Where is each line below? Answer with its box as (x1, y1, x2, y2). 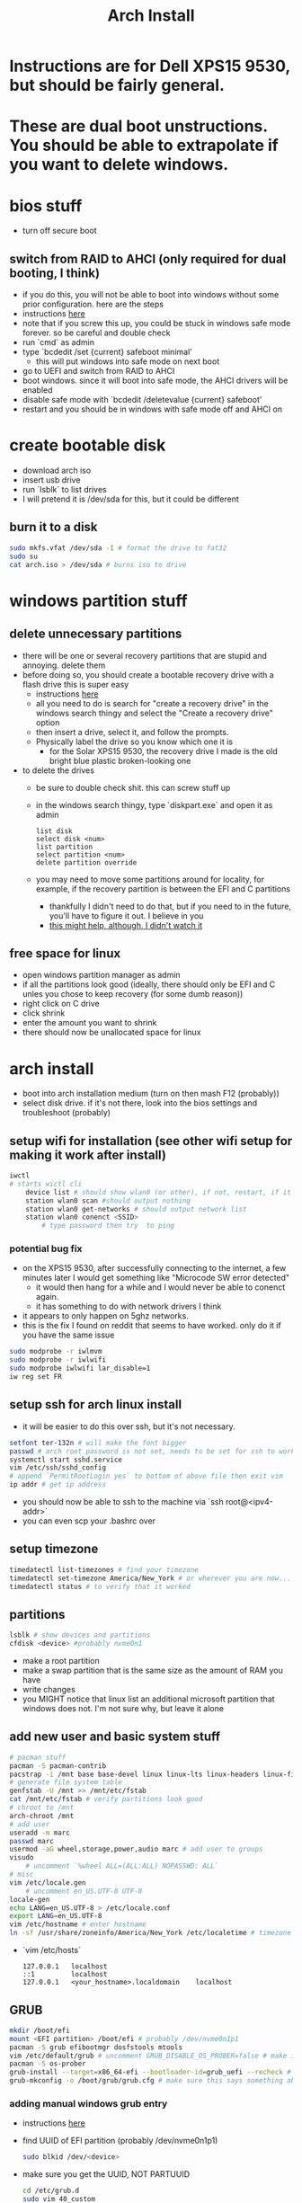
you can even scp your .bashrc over (22, 1515, 155, 1526)
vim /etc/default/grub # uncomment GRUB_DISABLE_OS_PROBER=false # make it (9, 2051, 299, 2060)
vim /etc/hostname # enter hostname (9, 1920, 147, 1929)
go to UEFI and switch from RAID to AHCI (22, 366, 175, 377)
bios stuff (9, 195, 83, 216)
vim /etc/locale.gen (9, 1878, 87, 1888)
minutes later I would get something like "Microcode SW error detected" (22, 1273, 290, 1284)
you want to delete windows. (9, 155, 229, 175)
